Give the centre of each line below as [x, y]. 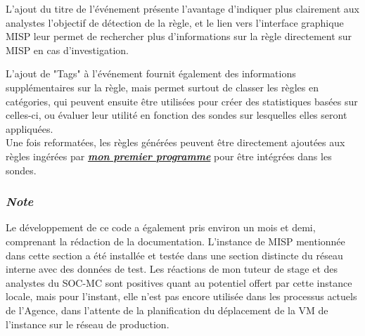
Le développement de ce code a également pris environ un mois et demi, [161, 227]
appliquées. [30, 128]
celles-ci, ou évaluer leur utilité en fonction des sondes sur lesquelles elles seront [177, 115]
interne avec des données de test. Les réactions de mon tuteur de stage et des [172, 269]
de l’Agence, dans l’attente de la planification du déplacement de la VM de [167, 310]
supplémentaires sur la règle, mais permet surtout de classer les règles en [162, 87]
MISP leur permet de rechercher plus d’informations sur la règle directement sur [179, 36]
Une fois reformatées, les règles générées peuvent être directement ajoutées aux [175, 142]
